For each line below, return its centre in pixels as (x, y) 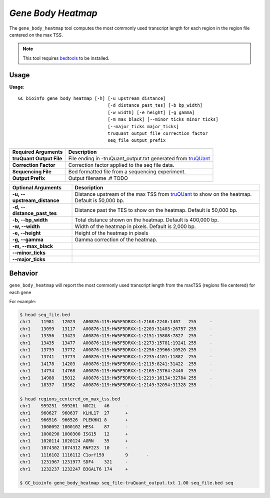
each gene (20, 292)
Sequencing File (32, 171)
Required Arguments (37, 152)
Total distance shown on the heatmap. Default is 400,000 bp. (147, 219)
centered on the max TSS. (36, 35)
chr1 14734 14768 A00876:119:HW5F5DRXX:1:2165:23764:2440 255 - (116, 371)
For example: (23, 302)
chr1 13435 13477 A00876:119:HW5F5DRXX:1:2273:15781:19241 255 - (116, 343)
